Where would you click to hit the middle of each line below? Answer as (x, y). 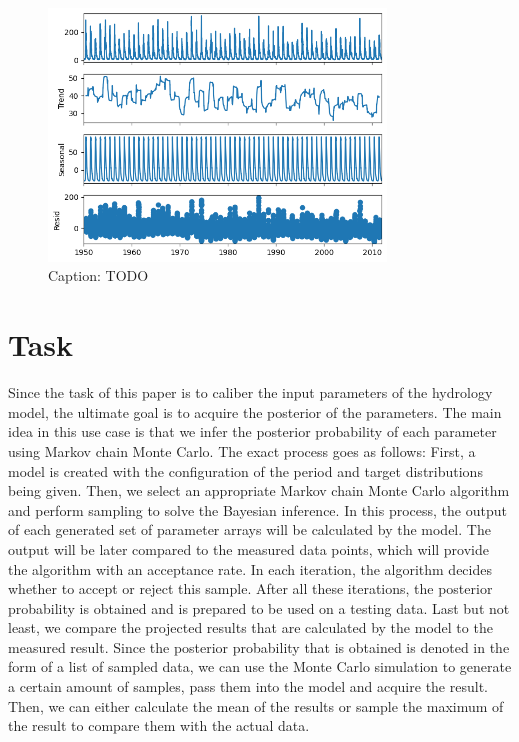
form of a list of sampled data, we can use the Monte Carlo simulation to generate (260, 666)
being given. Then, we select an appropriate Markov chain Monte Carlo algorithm (259, 490)
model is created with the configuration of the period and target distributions (245, 470)
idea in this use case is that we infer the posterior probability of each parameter (252, 431)
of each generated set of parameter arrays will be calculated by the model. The (249, 529)
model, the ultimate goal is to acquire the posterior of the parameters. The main (255, 411)
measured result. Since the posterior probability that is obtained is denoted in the (259, 646)
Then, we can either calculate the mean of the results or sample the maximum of (256, 705)
